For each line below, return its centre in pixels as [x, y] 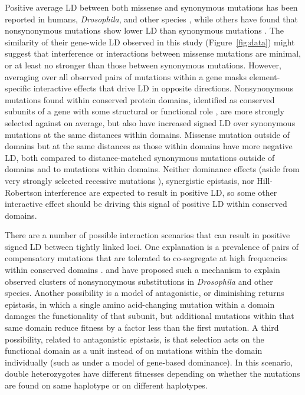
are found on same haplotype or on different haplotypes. [106, 385]
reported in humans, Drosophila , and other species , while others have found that [151, 19]
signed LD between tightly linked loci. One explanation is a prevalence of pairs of [152, 246]
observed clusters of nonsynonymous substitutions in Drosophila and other [139, 281]
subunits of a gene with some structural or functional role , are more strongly [145, 111]
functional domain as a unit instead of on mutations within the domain [134, 350]
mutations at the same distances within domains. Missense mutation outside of [147, 134]
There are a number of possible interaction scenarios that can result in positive [147, 235]
